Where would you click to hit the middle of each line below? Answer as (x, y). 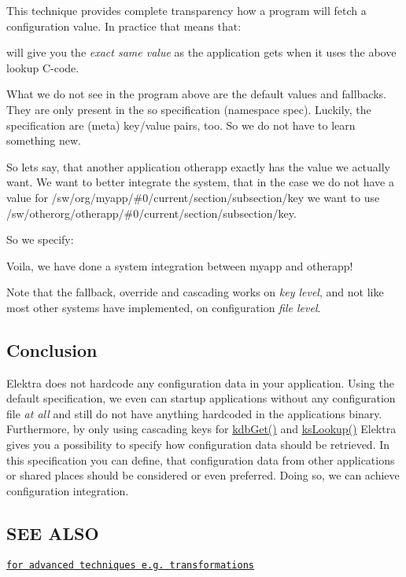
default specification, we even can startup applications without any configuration (201, 398)
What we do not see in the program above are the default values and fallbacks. (196, 94)
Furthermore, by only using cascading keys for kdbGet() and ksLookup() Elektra (201, 429)
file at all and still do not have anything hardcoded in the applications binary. (194, 413)
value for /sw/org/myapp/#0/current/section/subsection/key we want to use (193, 197)
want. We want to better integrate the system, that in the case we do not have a (200, 182)
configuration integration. (68, 490)
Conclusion (52, 349)
